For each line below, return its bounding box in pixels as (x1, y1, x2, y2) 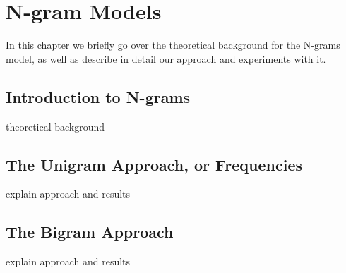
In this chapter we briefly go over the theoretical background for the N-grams (6, 37, 340, 52)
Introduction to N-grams (6, 85, 191, 107)
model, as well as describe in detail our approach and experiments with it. (6, 51, 326, 66)
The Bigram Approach (6, 221, 174, 243)
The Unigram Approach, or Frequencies (6, 153, 302, 175)
